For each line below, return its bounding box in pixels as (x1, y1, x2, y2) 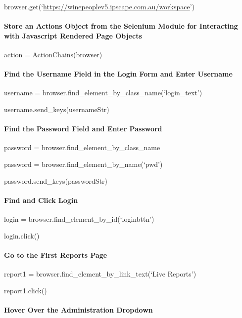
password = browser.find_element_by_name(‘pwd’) (4, 159, 163, 169)
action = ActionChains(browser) (4, 49, 102, 59)
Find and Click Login (4, 195, 78, 205)
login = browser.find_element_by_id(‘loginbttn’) (4, 213, 154, 224)
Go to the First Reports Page (4, 249, 107, 260)
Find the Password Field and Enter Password (4, 123, 162, 134)
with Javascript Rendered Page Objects (4, 30, 142, 40)
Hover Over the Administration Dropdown (4, 304, 153, 315)
